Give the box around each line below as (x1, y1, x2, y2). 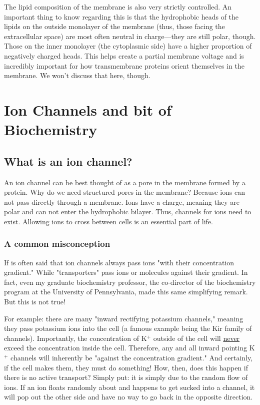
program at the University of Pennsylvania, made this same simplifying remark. (4, 286, 248, 297)
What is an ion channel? (4, 153, 132, 169)
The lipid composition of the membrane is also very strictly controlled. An (4, 2, 232, 12)
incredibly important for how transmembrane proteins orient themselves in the (4, 60, 244, 71)
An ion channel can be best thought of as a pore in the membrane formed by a (4, 177, 245, 187)
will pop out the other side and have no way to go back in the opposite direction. (4, 391, 253, 402)
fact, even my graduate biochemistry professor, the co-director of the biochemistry (4, 276, 256, 287)
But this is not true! (4, 296, 65, 307)
